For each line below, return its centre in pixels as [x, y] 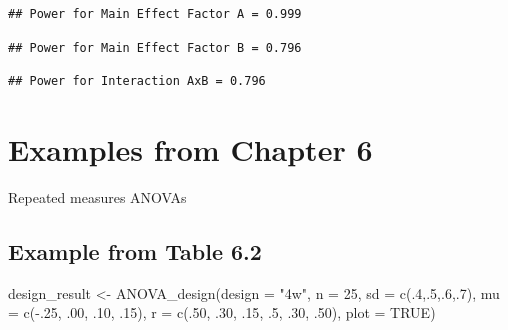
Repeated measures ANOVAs [97, 196]
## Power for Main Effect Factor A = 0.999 [155, 14]
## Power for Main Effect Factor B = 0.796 [155, 47]
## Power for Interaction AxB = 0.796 [137, 81]
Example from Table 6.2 [135, 250]
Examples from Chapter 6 [190, 148]
